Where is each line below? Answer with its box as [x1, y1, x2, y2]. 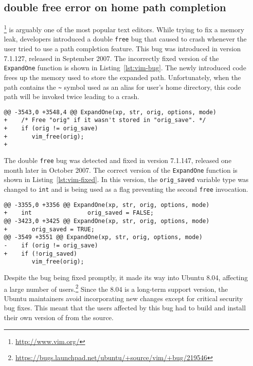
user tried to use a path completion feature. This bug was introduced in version [4, 43, 241, 54]
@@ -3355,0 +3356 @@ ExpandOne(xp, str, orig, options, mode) [4, 201, 210, 208]
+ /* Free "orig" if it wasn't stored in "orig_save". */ [4, 117, 206, 124]
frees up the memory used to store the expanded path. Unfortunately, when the [4, 72, 241, 82]
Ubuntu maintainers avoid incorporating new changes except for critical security [4, 293, 243, 303]
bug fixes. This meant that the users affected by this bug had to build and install [4, 303, 246, 313]
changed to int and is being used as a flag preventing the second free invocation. [4, 184, 248, 194]
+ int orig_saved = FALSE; [4, 209, 154, 217]
